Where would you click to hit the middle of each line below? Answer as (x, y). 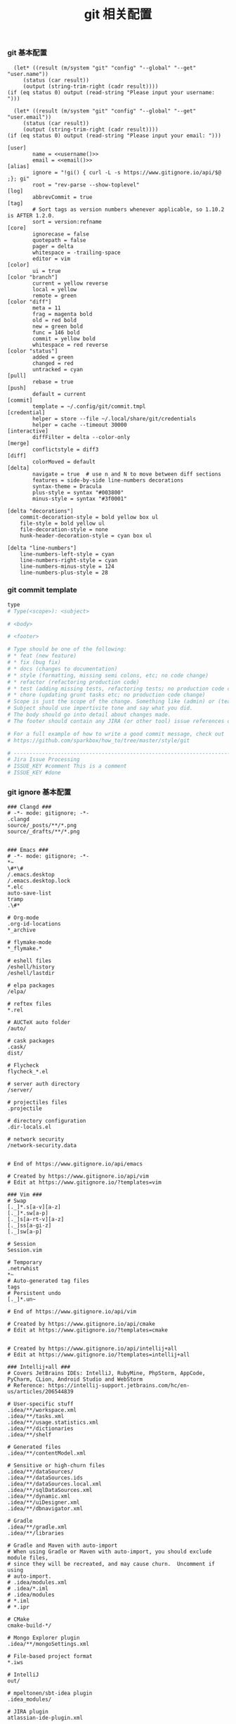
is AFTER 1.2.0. (31, 215)
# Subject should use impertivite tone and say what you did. (100, 708)
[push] (17, 388)
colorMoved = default (64, 461)
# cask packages (31, 1041)
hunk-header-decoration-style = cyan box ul (86, 535)
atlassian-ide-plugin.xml (45, 1718)
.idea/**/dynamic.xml (39, 1496)
